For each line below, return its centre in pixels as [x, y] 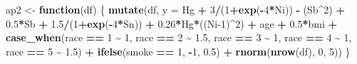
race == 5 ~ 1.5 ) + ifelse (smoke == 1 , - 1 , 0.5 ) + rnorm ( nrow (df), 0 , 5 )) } [178, 51]
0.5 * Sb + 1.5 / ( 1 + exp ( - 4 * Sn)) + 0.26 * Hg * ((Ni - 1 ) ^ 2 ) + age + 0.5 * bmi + [172, 23]
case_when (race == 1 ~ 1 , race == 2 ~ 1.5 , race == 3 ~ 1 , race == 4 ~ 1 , [179, 37]
